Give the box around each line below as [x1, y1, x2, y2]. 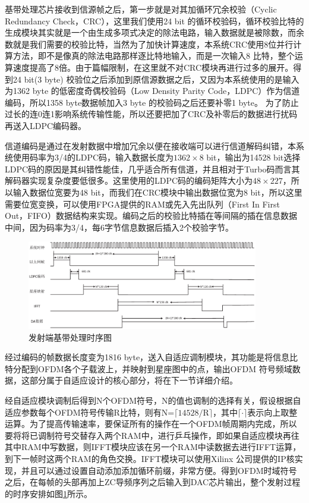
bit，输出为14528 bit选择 [206, 151, 301, 164]
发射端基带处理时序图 [29, 331, 112, 343]
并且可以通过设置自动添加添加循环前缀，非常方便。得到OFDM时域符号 [21, 464, 297, 476]
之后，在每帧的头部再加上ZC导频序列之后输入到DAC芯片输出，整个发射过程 [5, 476, 301, 488]
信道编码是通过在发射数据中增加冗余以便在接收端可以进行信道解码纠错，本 [5, 139, 296, 152]
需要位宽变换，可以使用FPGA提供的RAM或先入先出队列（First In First [5, 197, 280, 210]
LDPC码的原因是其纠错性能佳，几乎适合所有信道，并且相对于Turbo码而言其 [5, 162, 300, 175]
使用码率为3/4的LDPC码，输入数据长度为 [12, 151, 174, 164]
